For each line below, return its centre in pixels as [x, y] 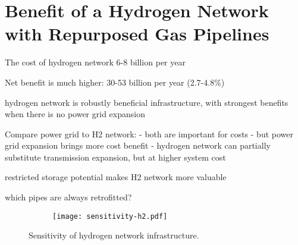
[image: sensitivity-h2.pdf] [110, 216]
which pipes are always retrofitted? [68, 197]
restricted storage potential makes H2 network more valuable [116, 177]
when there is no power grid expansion [75, 114]
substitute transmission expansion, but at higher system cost [115, 157]
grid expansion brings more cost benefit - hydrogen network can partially [138, 145]
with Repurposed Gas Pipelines [137, 34]
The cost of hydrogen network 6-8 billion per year [95, 62]
